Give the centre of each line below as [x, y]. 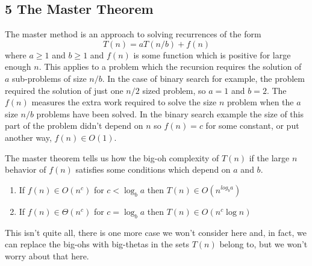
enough [18, 66]
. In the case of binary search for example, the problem [203, 78]
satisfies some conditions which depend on [153, 169]
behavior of [26, 169]
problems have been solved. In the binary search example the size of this [170, 113]
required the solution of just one [64, 90]
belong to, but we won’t [264, 244]
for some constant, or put [252, 125]
